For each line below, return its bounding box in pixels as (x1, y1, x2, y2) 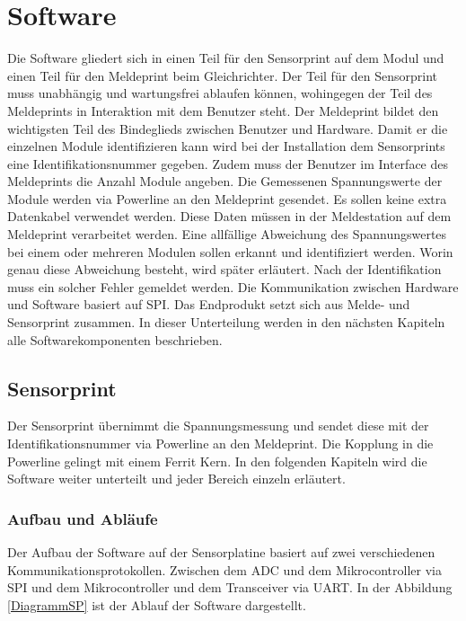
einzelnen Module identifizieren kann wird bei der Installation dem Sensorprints (7, 137, 445, 155)
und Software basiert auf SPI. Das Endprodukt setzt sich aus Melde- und (7, 295, 410, 314)
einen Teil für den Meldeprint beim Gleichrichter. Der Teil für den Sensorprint (7, 66, 438, 84)
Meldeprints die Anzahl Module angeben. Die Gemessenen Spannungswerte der (7, 172, 443, 191)
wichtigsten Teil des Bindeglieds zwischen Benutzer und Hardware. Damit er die (7, 119, 448, 138)
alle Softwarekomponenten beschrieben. (7, 330, 223, 349)
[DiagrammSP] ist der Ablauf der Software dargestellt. (7, 595, 306, 614)
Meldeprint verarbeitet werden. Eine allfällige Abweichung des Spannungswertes (7, 225, 447, 244)
